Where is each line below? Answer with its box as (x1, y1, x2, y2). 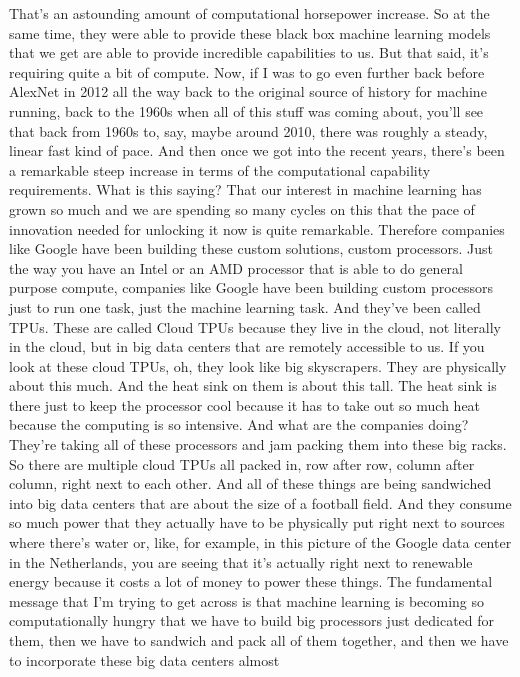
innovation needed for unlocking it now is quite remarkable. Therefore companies (9, 218, 505, 239)
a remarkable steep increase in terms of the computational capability (9, 159, 431, 180)
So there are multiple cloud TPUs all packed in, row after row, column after (9, 453, 475, 474)
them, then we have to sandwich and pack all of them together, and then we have (9, 630, 509, 650)
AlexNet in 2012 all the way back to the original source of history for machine (9, 81, 487, 102)
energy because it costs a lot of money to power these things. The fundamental (9, 571, 493, 592)
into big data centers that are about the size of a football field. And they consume (9, 492, 512, 513)
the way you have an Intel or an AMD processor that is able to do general (9, 257, 463, 278)
